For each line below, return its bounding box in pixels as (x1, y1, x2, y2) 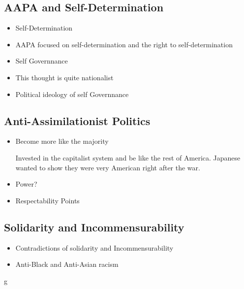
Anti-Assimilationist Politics (4, 113, 151, 128)
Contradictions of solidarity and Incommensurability (15, 242, 174, 253)
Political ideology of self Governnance (15, 89, 129, 99)
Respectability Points (15, 195, 80, 205)
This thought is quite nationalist (15, 72, 114, 82)
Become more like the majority (15, 136, 109, 146)
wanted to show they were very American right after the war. (15, 162, 200, 172)
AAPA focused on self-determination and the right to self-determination (15, 39, 233, 49)
